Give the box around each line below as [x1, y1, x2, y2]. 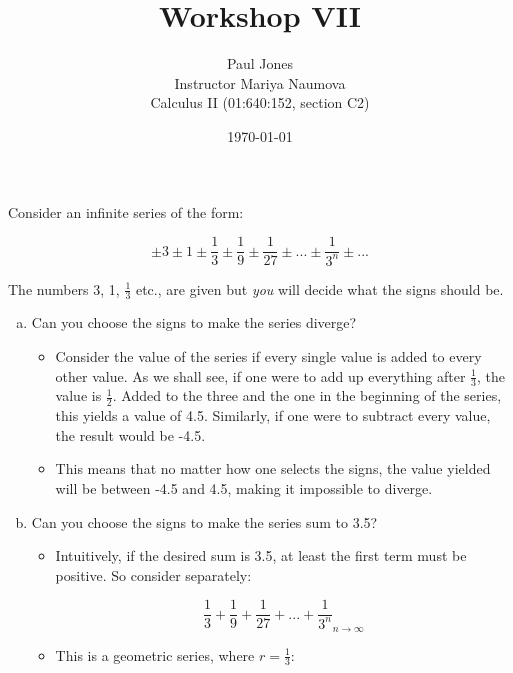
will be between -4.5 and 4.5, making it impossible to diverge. [55, 477, 433, 498]
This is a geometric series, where [55, 644, 255, 665]
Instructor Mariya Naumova [174, 72, 346, 93]
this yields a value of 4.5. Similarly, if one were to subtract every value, [55, 405, 491, 426]
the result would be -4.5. [55, 424, 206, 445]
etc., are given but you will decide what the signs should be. [135, 278, 504, 299]
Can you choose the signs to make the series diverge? [31, 312, 357, 333]
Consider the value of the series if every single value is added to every [55, 345, 482, 366]
